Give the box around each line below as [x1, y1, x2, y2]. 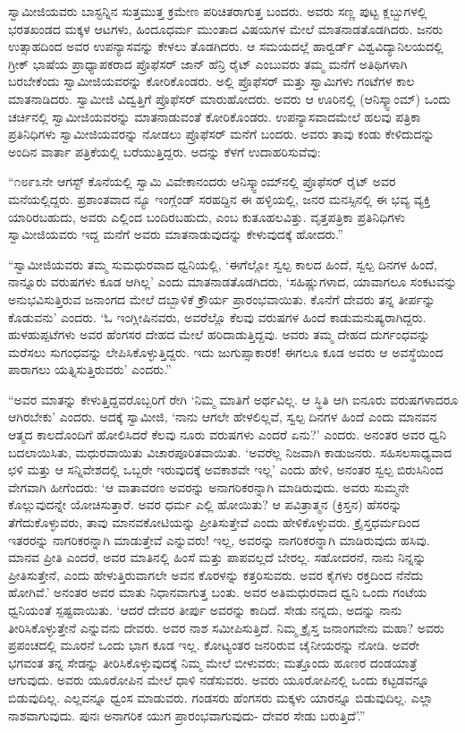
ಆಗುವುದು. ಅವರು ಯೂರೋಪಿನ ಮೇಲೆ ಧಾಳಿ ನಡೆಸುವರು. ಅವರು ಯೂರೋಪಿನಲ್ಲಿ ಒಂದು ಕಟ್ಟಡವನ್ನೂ [8, 670, 430, 689]
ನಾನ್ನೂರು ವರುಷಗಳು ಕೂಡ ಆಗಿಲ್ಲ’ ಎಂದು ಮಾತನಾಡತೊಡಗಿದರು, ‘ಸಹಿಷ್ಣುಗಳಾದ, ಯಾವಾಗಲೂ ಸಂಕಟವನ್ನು [8, 272, 458, 291]
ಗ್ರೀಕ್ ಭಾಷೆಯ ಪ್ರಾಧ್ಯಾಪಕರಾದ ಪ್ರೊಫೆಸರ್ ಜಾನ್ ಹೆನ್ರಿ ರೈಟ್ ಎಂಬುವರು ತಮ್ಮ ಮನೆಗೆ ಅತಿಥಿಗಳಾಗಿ [8, 54, 408, 72]
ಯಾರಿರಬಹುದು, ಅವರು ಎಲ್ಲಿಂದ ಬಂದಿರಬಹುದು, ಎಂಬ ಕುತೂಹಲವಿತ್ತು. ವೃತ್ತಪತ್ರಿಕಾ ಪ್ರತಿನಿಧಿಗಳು [8, 207, 405, 226]
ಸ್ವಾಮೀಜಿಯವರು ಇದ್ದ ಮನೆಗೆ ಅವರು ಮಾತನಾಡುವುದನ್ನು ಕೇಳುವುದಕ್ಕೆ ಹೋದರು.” [8, 225, 343, 243]
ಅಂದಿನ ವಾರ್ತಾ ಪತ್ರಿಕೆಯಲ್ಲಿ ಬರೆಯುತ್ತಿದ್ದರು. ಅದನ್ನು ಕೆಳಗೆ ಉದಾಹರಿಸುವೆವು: [8, 141, 321, 160]
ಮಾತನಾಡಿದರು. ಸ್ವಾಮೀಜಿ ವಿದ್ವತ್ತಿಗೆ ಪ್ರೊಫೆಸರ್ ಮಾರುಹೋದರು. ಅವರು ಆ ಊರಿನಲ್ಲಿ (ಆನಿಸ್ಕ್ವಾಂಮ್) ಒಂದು [8, 89, 451, 107]
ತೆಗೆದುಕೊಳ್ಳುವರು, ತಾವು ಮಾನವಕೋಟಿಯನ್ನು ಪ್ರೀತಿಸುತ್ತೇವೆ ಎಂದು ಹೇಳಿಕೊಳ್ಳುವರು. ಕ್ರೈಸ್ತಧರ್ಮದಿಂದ [8, 513, 420, 532]
